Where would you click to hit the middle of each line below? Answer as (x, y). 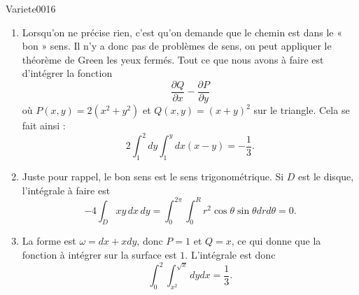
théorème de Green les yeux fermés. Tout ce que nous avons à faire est (173, 59)
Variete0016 (31, 8)
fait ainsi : (44, 125)
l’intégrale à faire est (66, 190)
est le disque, (326, 176)
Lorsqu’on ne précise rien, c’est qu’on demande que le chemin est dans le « (182, 32)
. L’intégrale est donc (230, 254)
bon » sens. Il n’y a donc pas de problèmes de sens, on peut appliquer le (177, 46)
